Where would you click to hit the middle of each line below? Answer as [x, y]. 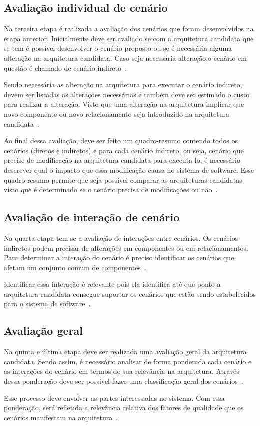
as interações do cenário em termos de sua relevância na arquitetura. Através [122, 371]
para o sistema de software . [47, 303]
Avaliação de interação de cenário [92, 217]
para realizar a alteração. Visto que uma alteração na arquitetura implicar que [124, 104]
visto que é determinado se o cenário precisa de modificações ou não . [111, 190]
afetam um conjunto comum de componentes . [75, 267]
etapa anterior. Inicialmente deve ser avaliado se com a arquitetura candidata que [129, 38]
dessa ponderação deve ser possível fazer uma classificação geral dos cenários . [124, 381]
